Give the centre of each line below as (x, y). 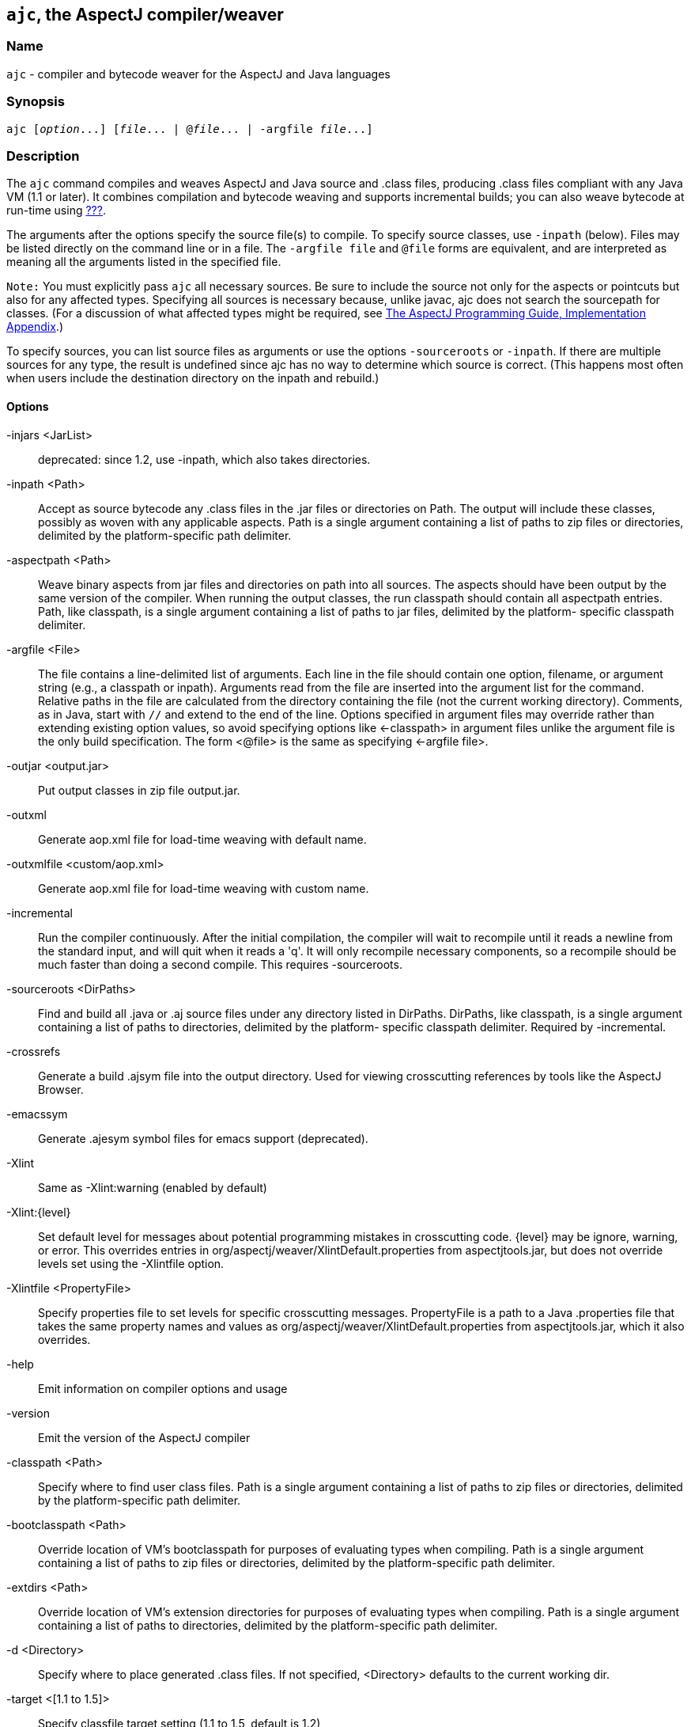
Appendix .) (35, 327)
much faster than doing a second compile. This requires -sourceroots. (220, 964)
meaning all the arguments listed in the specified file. (144, 262)
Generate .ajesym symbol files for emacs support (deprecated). (203, 1138)
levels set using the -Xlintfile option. (131, 1263)
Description (43, 156)
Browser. (61, 1089)
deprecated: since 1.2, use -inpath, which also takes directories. (204, 459)
